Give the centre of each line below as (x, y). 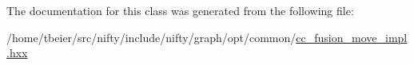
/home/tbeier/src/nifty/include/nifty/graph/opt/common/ (151, 37)
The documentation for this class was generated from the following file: (180, 10)
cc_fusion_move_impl (352, 37)
